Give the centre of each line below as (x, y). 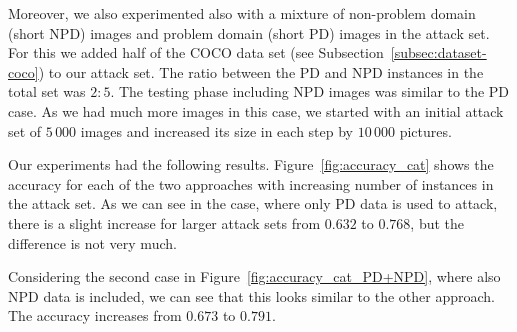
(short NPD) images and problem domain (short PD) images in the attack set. (249, 32)
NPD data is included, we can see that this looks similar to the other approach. (251, 295)
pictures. (425, 130)
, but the (437, 222)
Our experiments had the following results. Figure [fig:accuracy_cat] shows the (251, 164)
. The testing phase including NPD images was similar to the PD (310, 91)
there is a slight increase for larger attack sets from (164, 222)
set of (25, 130)
